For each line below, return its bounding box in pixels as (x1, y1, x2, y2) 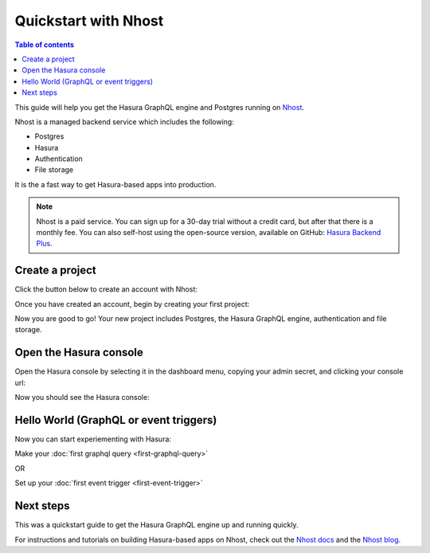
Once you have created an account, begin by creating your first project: (14, 299, 250, 308)
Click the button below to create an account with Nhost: (14, 284, 198, 294)
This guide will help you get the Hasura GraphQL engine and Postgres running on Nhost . (14, 102, 305, 112)
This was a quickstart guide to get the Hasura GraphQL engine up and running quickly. (14, 520, 299, 530)
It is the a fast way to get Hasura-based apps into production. (14, 179, 217, 189)
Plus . (36, 239, 53, 249)
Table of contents (14, 40, 75, 49)
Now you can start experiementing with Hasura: (14, 434, 171, 444)
